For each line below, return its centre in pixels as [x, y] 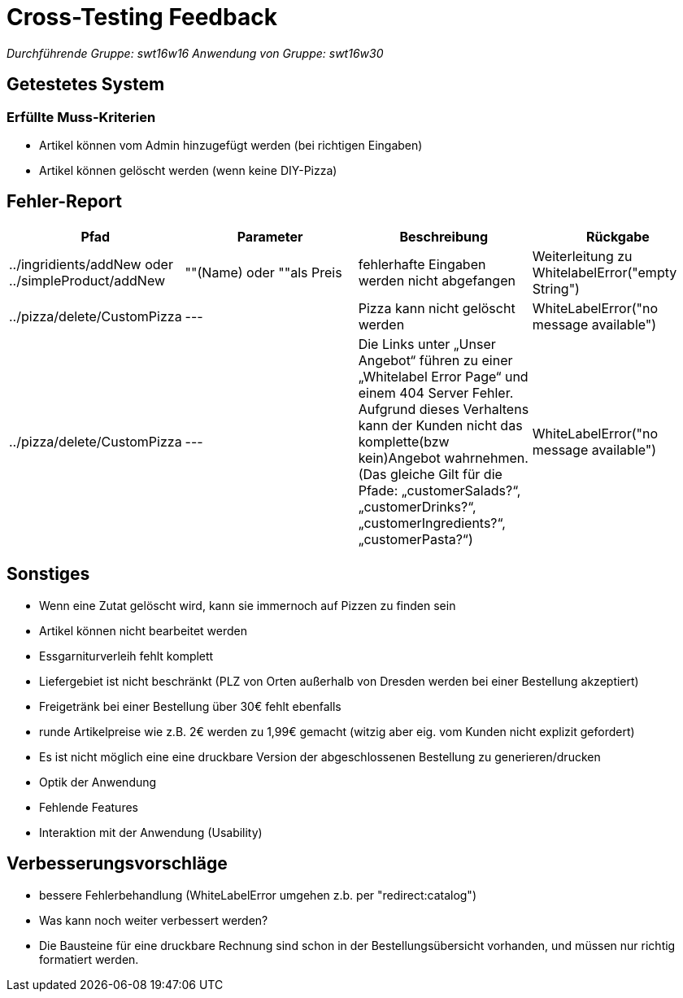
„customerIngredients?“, [432, 523]
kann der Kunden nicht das [440, 425]
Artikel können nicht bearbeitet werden [143, 630]
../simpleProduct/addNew [87, 280]
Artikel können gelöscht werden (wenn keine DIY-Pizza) [188, 170]
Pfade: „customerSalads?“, [439, 490]
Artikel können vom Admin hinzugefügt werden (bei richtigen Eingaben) [231, 145]
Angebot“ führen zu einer [435, 360]
